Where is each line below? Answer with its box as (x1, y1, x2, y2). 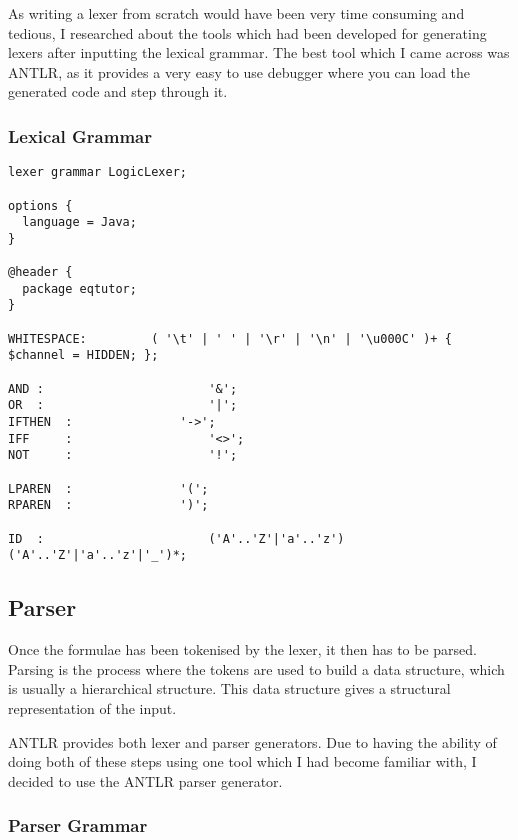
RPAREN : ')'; (8, 498, 209, 513)
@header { (8, 265, 73, 280)
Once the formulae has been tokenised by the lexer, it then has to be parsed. (8, 639, 478, 660)
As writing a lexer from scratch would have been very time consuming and (8, 3, 465, 23)
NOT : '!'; (8, 448, 238, 463)
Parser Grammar (8, 813, 148, 838)
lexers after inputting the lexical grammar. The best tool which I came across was (8, 42, 510, 63)
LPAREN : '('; (8, 481, 209, 496)
